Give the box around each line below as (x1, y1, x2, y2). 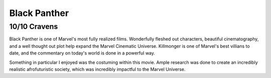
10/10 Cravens (9, 22, 58, 31)
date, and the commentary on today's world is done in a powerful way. (9, 50, 156, 56)
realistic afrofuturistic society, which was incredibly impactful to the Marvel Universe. (9, 66, 186, 72)
